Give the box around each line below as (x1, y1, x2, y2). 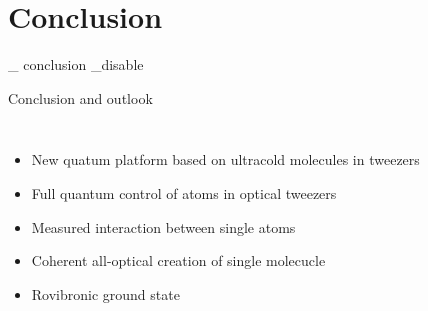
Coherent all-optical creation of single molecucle (31, 250, 326, 271)
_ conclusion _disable (8, 54, 144, 75)
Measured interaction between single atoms (31, 216, 296, 237)
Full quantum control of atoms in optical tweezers (31, 182, 337, 203)
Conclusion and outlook (8, 87, 153, 108)
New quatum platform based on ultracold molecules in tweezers (31, 149, 420, 170)
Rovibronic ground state (31, 283, 180, 304)
